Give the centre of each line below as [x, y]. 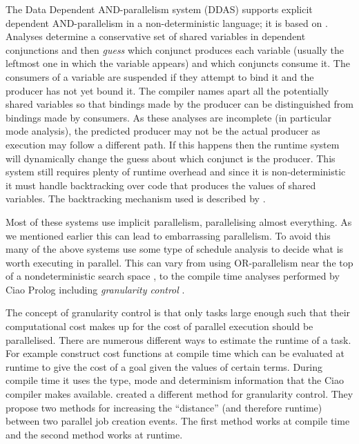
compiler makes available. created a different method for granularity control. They [179, 394]
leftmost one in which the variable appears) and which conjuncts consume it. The [178, 63]
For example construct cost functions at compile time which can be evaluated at [175, 353]
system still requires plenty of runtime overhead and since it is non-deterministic [176, 172]
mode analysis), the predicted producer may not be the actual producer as [163, 131]
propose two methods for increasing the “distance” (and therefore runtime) [164, 407]
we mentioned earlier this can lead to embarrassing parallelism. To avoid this [168, 235]
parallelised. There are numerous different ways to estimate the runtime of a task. [178, 339]
